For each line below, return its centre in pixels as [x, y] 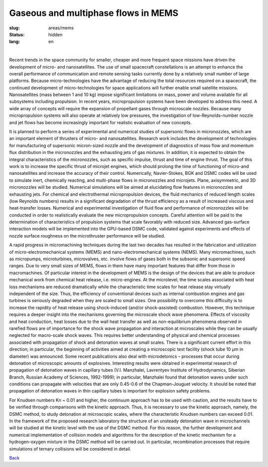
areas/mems [61, 28]
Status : [17, 34]
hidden [56, 34]
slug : [14, 28]
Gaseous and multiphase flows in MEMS [94, 13]
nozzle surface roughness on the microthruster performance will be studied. [87, 235]
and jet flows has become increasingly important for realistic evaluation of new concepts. [100, 122]
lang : [15, 42]
